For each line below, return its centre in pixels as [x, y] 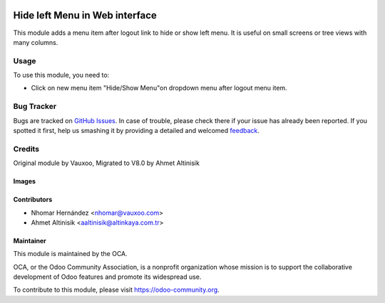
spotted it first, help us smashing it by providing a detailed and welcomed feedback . [137, 130]
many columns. [36, 42]
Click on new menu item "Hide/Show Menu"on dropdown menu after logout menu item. [159, 88]
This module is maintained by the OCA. [70, 254]
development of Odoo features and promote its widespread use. [107, 277]
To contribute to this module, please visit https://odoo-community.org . [117, 290]
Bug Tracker [35, 107]
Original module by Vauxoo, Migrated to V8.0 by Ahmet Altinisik [106, 163]
